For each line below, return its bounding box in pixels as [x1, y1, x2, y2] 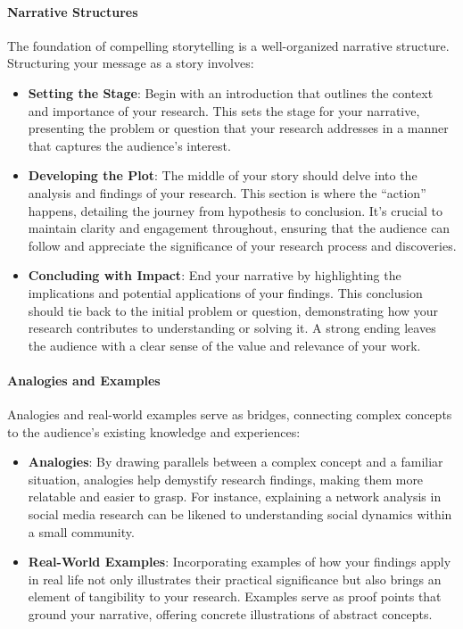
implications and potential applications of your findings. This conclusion [28, 283, 423, 302]
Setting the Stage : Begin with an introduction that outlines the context [28, 83, 434, 102]
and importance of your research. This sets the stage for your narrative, [28, 101, 420, 120]
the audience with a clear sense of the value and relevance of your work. [28, 335, 421, 354]
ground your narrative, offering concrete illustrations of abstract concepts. [28, 605, 433, 624]
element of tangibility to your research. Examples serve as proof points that [28, 587, 442, 606]
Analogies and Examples [7, 370, 161, 389]
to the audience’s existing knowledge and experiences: [7, 422, 301, 441]
